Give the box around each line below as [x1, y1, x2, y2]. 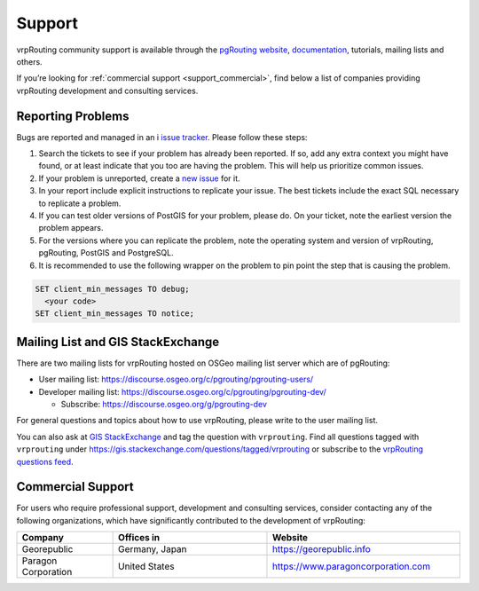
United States [118, 560, 175, 572]
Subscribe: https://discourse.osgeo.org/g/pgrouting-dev [60, 398, 268, 409]
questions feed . [16, 456, 75, 467]
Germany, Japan [118, 543, 187, 556]
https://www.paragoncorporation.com [271, 560, 430, 572]
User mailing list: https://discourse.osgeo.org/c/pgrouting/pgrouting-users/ [38, 374, 314, 385]
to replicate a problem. [38, 198, 122, 209]
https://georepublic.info [271, 543, 372, 556]
